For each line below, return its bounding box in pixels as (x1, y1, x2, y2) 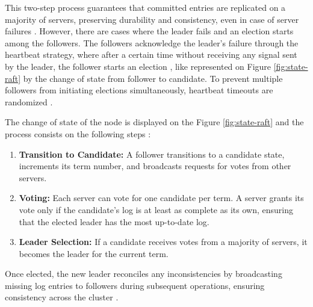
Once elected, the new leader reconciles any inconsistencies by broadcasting (5, 267, 282, 280)
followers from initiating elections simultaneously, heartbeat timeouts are (5, 84, 273, 96)
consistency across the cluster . (5, 291, 119, 303)
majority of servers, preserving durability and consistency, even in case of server (5, 13, 299, 25)
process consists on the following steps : (5, 127, 151, 140)
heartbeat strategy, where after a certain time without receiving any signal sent (5, 48, 297, 61)
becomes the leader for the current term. (19, 247, 169, 259)
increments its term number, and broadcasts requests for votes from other (19, 160, 291, 172)
